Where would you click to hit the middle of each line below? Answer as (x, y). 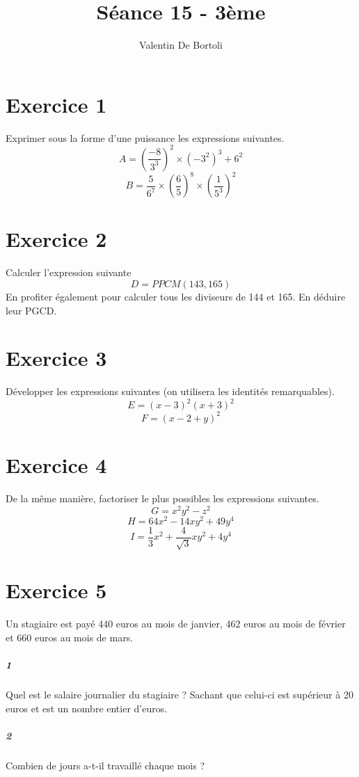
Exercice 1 (56, 104)
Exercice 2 (56, 239)
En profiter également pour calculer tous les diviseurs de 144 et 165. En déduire (176, 296)
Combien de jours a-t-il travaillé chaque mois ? (105, 765)
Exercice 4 (56, 465)
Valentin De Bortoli (181, 45)
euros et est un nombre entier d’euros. (87, 708)
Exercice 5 (56, 590)
